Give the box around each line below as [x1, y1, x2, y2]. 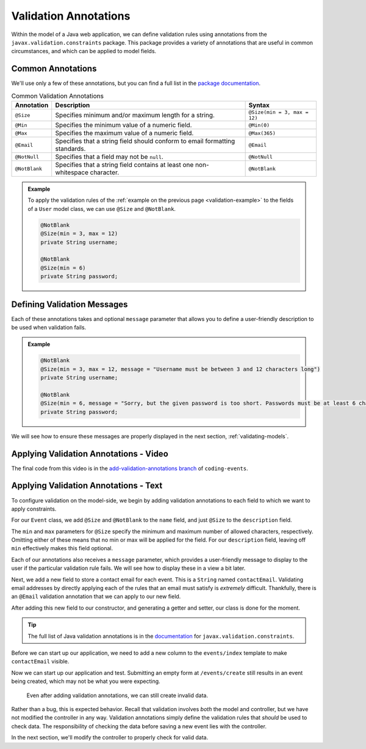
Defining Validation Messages [11, 299, 128, 309]
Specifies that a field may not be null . [55, 153, 164, 161]
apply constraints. [11, 505, 57, 512]
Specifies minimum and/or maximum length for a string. [55, 111, 215, 119]
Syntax [248, 101, 270, 109]
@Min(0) [248, 122, 270, 128]
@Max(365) [248, 130, 276, 136]
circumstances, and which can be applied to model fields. [11, 48, 157, 55]
